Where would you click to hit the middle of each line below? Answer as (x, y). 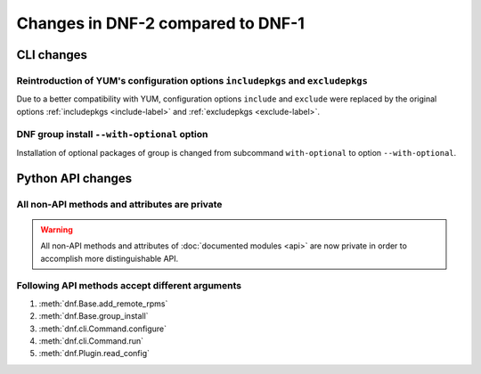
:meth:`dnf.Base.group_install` (94, 316)
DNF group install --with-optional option (112, 134)
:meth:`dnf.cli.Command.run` (91, 341)
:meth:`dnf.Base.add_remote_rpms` (103, 304)
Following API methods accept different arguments (129, 286)
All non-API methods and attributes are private (119, 204)
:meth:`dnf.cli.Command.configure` (103, 329)
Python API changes (74, 178)
